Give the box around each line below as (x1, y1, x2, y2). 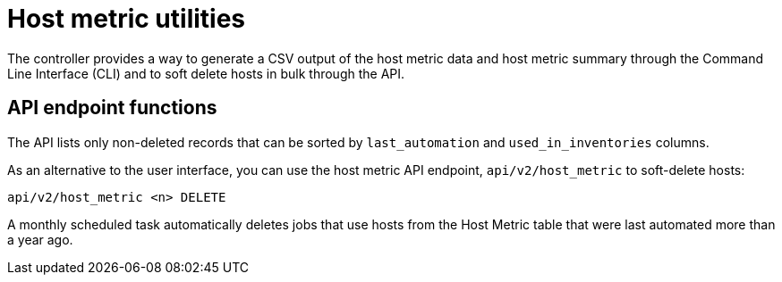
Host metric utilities (7, 4, 246, 34)
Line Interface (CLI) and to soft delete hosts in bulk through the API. (7, 65, 405, 81)
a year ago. (7, 231, 73, 247)
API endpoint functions (7, 96, 217, 120)
